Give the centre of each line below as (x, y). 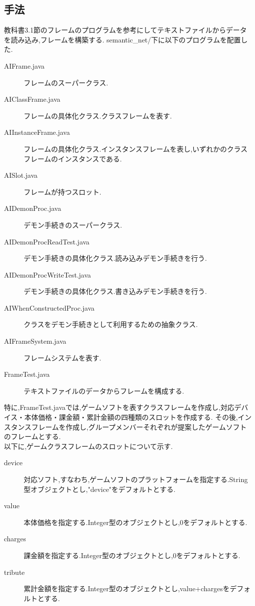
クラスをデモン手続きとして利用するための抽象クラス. (111, 324)
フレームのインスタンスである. (73, 158)
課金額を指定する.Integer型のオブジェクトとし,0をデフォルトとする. (132, 555)
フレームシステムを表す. (63, 357)
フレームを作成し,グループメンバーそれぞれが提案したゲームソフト (139, 426)
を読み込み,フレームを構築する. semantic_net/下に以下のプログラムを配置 (122, 39)
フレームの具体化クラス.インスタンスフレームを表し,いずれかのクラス (136, 148)
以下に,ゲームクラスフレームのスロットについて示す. (89, 446)
